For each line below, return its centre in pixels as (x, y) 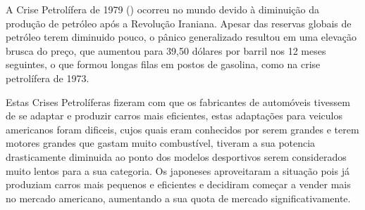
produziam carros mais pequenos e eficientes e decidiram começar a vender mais (178, 184)
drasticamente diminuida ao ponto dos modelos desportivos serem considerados (176, 156)
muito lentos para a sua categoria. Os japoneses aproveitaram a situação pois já (178, 170)
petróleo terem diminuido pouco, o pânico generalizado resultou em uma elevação (181, 37)
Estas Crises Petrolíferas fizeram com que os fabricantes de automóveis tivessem (178, 101)
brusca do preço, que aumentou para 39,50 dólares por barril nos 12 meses (166, 50)
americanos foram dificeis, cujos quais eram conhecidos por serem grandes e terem (182, 129)
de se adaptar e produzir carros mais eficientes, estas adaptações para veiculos (174, 116)
